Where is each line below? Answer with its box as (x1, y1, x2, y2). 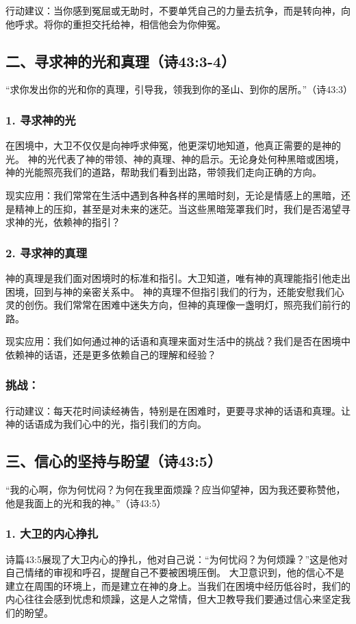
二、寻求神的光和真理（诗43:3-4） (5, 50, 236, 71)
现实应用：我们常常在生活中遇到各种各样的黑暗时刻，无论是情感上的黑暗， (5, 187, 341, 202)
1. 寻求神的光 (5, 111, 76, 128)
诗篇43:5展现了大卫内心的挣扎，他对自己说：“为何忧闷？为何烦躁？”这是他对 (5, 551, 348, 566)
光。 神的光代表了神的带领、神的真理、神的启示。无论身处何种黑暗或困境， (5, 151, 344, 166)
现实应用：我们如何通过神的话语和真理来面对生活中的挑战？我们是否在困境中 (5, 334, 351, 348)
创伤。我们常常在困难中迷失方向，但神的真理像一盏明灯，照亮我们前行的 (24, 298, 351, 312)
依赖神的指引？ (53, 215, 120, 229)
